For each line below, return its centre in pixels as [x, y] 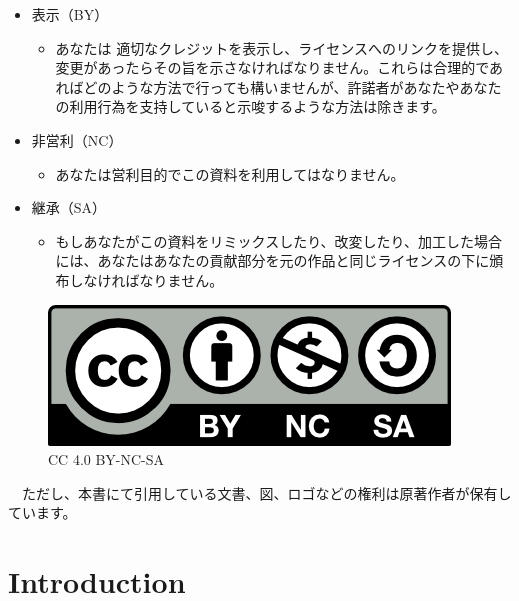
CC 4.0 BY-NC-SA [106, 459]
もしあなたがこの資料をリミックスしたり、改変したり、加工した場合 [279, 240]
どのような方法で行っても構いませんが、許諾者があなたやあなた [292, 86]
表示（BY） [70, 14]
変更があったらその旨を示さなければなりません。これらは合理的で [272, 67]
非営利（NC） [77, 139]
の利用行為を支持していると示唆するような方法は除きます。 [250, 106]
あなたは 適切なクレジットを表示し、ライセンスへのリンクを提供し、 [281, 47]
